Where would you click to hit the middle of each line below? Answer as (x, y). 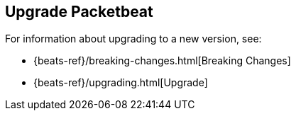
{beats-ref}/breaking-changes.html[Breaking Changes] (162, 61)
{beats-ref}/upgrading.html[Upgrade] (121, 83)
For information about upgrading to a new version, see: (133, 39)
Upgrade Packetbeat (79, 12)
